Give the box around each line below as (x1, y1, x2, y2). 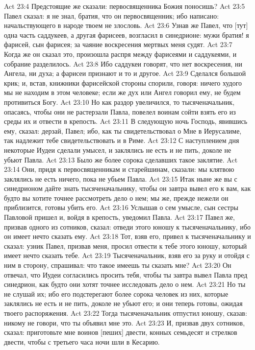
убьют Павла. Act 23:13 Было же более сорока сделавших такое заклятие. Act (4, 154, 238, 164)
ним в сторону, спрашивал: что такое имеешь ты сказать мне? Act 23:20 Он (4, 260, 231, 270)
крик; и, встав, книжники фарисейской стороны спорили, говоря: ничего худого (4, 77, 242, 88)
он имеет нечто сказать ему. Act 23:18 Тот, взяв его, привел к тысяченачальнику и (4, 231, 251, 241)
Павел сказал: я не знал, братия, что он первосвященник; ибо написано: (4, 10, 219, 21)
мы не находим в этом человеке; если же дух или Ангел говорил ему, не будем (4, 87, 241, 97)
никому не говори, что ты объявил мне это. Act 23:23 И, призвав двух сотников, (4, 317, 245, 327)
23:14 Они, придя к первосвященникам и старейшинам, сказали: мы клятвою (4, 164, 234, 174)
